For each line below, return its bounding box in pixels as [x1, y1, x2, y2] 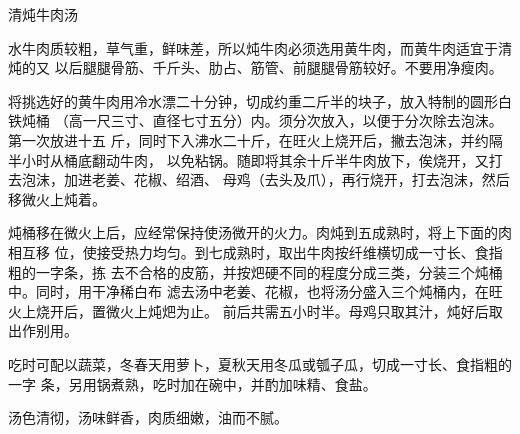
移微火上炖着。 [8, 188, 106, 209]
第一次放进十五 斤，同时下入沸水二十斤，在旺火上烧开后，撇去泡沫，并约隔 [8, 129, 503, 150]
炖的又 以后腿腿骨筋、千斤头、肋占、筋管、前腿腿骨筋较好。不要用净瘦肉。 [8, 57, 503, 78]
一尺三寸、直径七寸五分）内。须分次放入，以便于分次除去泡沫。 [82, 110, 503, 131]
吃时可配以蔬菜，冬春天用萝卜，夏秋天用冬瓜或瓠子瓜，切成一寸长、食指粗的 [8, 353, 512, 374]
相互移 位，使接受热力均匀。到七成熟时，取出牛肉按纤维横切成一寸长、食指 [8, 241, 503, 262]
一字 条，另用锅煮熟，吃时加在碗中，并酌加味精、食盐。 [8, 373, 377, 394]
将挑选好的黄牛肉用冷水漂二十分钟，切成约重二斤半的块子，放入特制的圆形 [8, 90, 498, 111]
